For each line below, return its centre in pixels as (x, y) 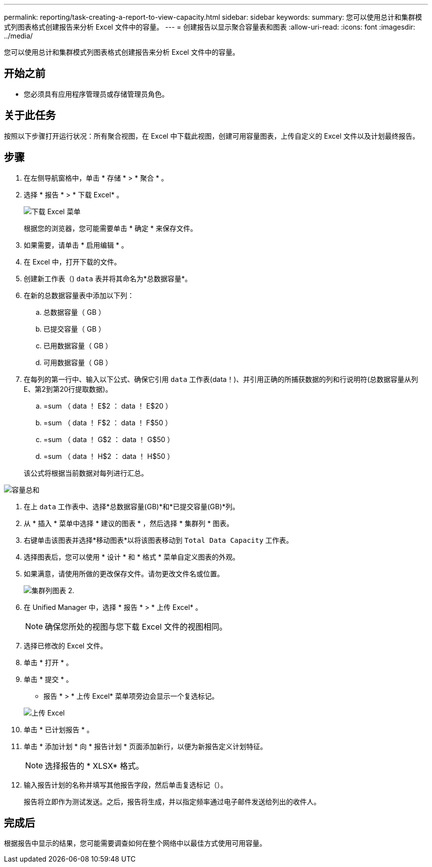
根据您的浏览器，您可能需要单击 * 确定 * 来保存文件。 (110, 228)
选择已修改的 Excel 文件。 (66, 645)
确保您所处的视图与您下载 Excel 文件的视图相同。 (136, 626)
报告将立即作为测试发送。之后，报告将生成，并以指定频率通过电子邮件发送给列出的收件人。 (172, 801)
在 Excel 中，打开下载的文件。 (72, 262)
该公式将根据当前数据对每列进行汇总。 (86, 473)
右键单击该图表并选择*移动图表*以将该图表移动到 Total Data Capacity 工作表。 (159, 540)
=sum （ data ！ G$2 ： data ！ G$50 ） (109, 439)
